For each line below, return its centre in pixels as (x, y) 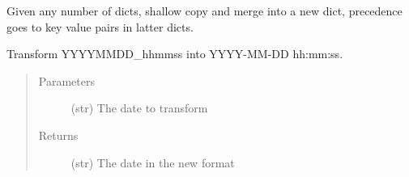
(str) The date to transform (139, 108)
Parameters (66, 80)
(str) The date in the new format (153, 162)
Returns (58, 135)
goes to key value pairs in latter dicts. (100, 26)
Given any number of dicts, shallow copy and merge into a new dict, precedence (204, 11)
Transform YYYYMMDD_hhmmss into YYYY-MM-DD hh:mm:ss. (175, 54)
